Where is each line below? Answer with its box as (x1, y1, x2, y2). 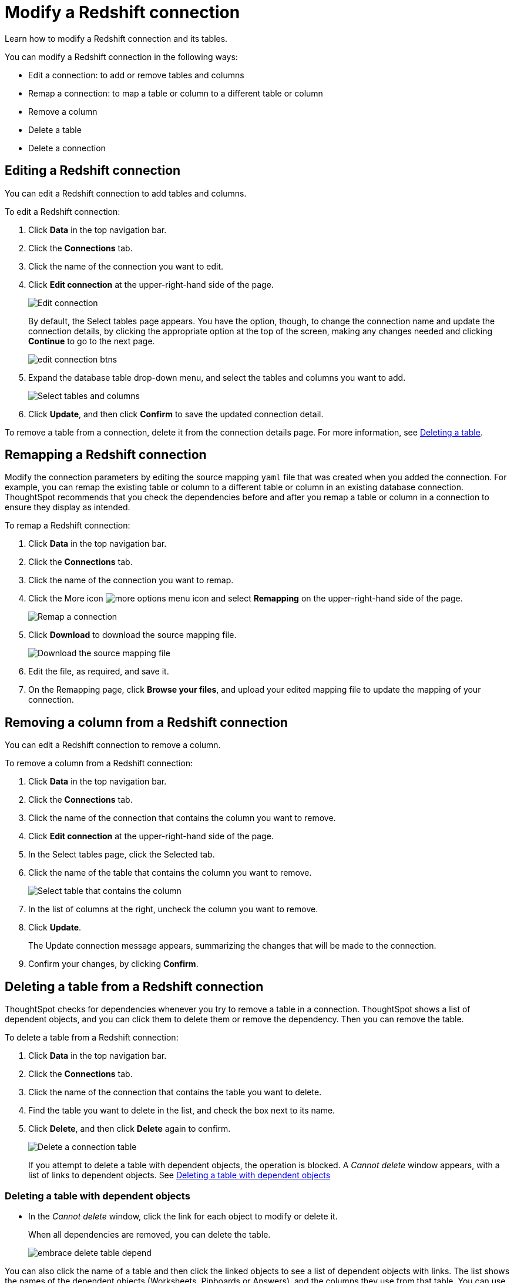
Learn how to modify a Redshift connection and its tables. (5, 33, 228, 44)
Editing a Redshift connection (5, 163, 181, 178)
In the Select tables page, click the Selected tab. (28, 849, 215, 860)
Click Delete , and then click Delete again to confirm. (28, 1124, 231, 1134)
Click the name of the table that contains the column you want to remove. (28, 867, 312, 878)
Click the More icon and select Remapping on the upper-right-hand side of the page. (28, 593, 463, 604)
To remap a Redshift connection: (5, 520, 130, 531)
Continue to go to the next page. (28, 335, 155, 346)
